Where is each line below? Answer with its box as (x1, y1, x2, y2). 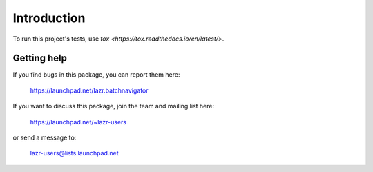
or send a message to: (12, 133, 77, 142)
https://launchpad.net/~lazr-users (30, 117, 127, 126)
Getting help (12, 52, 67, 64)
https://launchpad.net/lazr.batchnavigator (30, 86, 149, 95)
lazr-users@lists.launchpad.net (30, 149, 119, 157)
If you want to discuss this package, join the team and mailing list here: (12, 102, 214, 111)
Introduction (12, 10, 86, 26)
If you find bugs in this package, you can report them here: (12, 70, 180, 79)
